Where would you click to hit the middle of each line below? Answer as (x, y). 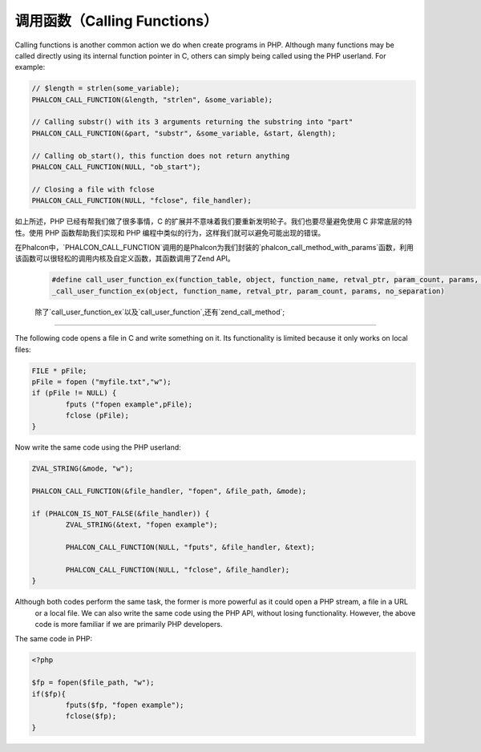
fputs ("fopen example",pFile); (129, 404)
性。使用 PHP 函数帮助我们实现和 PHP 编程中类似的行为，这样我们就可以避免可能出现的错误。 (170, 232)
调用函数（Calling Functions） (116, 21)
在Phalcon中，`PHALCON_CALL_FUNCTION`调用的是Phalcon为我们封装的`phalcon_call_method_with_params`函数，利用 (214, 247)
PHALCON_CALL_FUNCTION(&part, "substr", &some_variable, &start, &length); (184, 133)
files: (23, 350)
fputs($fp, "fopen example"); (125, 705)
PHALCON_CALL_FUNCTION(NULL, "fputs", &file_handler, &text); (190, 548)
